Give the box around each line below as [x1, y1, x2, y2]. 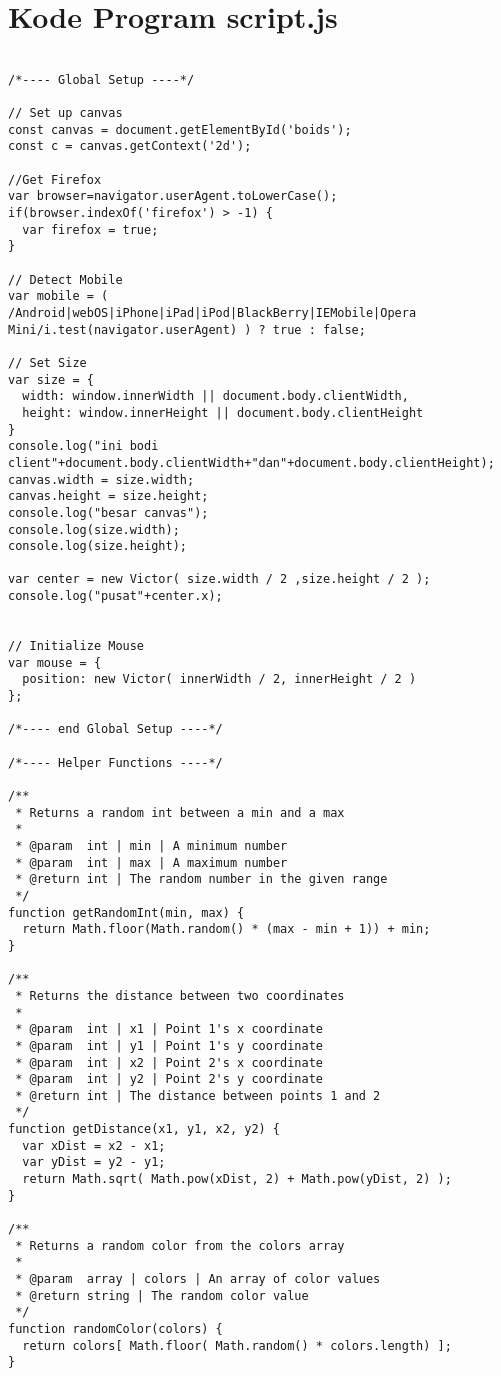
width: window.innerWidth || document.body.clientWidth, [22, 389, 409, 404]
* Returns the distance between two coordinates [15, 988, 345, 1003]
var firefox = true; [22, 222, 159, 237]
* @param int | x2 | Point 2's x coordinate [15, 1055, 323, 1070]
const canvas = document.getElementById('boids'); [8, 122, 352, 137]
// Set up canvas [8, 106, 123, 121]
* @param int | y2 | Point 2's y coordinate [15, 1072, 323, 1087]
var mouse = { [8, 655, 102, 670]
